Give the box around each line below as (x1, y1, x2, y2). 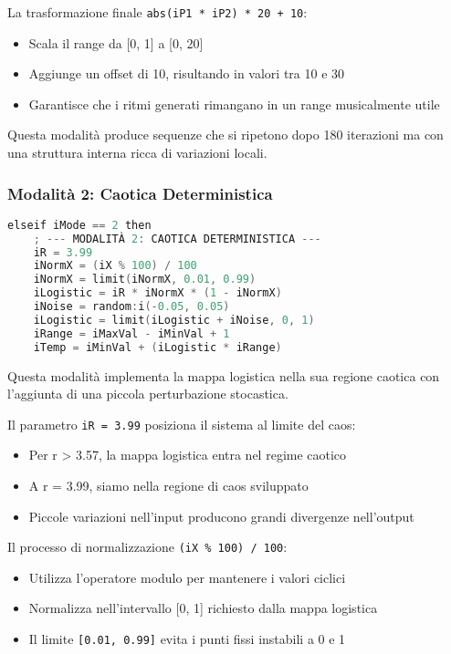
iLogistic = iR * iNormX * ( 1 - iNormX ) (33, 286, 282, 300)
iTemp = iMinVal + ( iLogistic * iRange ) (33, 340, 282, 354)
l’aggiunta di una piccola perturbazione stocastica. (7, 384, 288, 403)
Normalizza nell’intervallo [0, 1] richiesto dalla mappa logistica (28, 598, 378, 618)
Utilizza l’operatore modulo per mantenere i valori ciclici (28, 567, 346, 587)
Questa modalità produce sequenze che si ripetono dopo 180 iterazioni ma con (7, 125, 444, 144)
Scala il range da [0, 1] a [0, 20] (28, 33, 204, 52)
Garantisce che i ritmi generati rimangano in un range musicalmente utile (28, 94, 440, 113)
